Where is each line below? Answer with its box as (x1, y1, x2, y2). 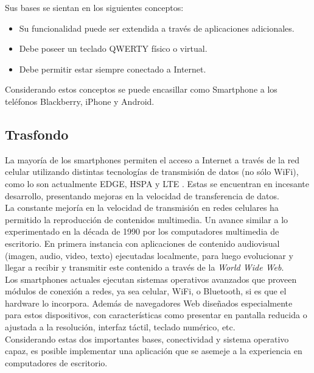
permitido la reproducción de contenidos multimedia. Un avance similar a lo (5, 213, 288, 226)
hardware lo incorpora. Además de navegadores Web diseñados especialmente (5, 296, 293, 309)
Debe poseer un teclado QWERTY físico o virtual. (19, 42, 208, 55)
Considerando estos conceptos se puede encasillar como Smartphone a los (5, 83, 277, 96)
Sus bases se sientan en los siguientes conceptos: (5, 1, 184, 13)
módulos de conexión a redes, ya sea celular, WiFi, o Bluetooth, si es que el (5, 285, 287, 297)
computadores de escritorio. (5, 356, 108, 369)
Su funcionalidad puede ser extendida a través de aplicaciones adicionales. (19, 21, 295, 34)
